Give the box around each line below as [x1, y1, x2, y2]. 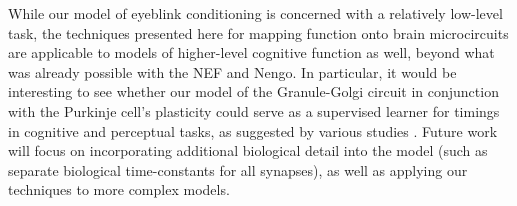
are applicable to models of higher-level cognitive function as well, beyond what [8, 42, 495, 63]
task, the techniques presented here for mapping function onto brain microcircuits [8, 22, 509, 43]
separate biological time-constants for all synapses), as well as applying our [8, 159, 468, 180]
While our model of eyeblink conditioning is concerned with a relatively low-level [8, 3, 503, 23]
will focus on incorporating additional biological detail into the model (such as [8, 140, 488, 161]
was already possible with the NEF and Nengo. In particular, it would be [8, 61, 457, 82]
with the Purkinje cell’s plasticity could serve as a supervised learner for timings [8, 100, 500, 121]
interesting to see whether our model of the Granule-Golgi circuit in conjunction [8, 81, 499, 102]
